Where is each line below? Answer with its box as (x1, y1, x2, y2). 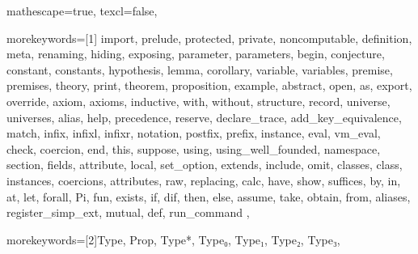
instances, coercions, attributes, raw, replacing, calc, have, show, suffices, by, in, (6, 171, 401, 188)
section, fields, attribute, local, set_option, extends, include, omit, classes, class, (6, 156, 403, 173)
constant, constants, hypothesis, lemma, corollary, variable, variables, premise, (6, 61, 393, 78)
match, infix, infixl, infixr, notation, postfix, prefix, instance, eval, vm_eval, (6, 125, 381, 142)
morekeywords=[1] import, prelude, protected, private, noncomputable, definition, (6, 29, 412, 46)
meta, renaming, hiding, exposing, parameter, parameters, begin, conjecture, (6, 45, 385, 62)
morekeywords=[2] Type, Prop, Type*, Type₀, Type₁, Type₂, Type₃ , (6, 231, 340, 248)
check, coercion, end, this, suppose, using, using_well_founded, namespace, (6, 140, 381, 157)
